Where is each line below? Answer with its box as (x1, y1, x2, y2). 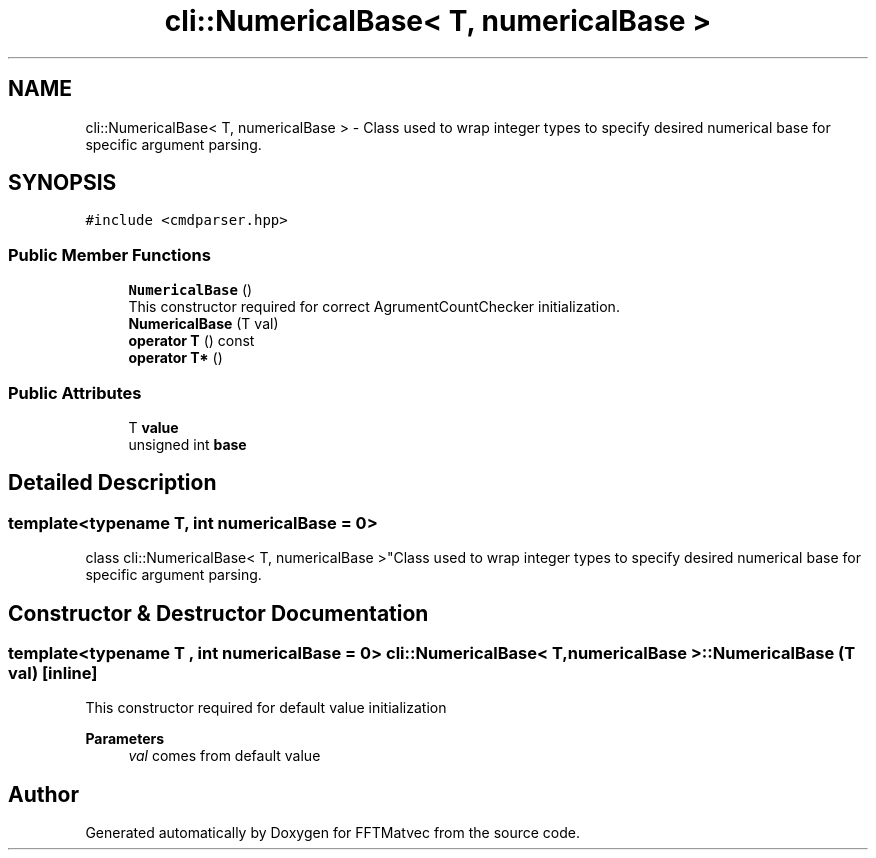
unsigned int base (128, 435, 247, 453)
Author (8, 781, 79, 807)
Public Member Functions (8, 244, 211, 265)
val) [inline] (8, 663, 98, 683)
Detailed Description (8, 470, 217, 496)
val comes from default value (128, 747, 321, 765)
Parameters (85, 730, 165, 748)
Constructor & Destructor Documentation (8, 600, 429, 626)
